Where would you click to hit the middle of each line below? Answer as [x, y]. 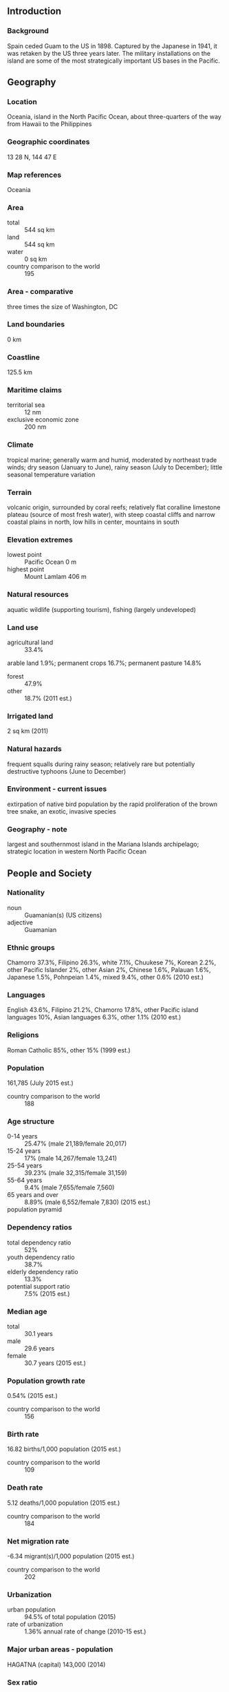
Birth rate [23, 1435]
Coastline [23, 357]
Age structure [31, 1121]
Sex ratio [22, 1682]
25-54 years [25, 1165]
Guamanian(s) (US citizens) [63, 915]
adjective [20, 922]
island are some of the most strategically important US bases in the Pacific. [113, 61]
